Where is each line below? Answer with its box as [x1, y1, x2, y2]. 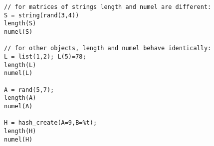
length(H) [4, 127, 36, 135]
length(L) [4, 61, 36, 69]
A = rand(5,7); [4, 86, 54, 93]
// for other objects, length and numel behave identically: [4, 45, 212, 52]
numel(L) [4, 70, 33, 77]
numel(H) [4, 136, 33, 143]
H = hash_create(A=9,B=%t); [4, 119, 97, 127]
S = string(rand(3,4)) [4, 11, 79, 19]
